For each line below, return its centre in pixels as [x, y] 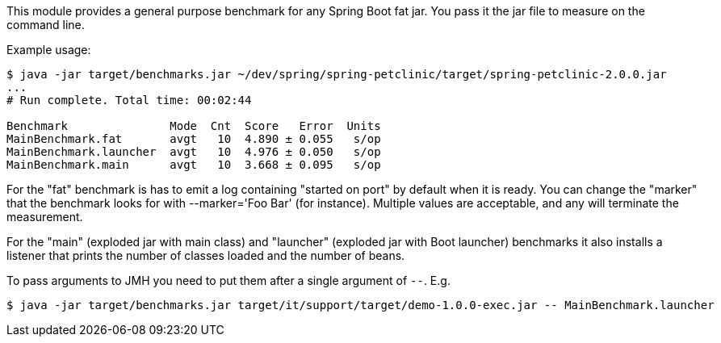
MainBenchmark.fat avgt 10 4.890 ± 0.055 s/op [194, 139]
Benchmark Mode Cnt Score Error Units [194, 126]
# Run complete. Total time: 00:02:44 [129, 100]
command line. [46, 25]
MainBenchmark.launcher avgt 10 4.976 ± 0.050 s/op [194, 152]
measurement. [45, 217]
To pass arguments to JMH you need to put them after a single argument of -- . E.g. [228, 280]
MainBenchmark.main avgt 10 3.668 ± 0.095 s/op [194, 165]
